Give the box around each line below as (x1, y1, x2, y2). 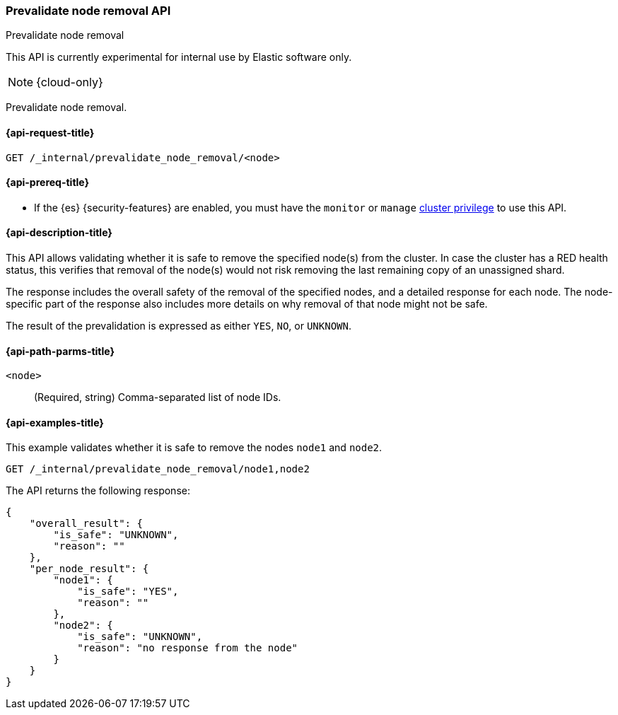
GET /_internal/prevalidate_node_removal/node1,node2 (6, 463, 310, 475)
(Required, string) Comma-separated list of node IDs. (34, 391, 281, 404)
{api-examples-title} (6, 416, 104, 429)
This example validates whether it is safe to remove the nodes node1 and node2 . (6, 441, 383, 454)
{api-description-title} (6, 226, 112, 239)
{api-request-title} (6, 126, 95, 139)
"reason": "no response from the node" (77, 642, 298, 654)
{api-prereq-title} (6, 176, 90, 189)
